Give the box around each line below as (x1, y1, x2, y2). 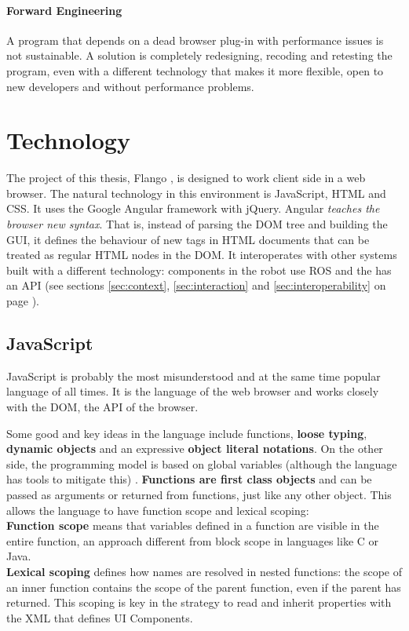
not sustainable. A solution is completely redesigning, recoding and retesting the (6, 47, 393, 64)
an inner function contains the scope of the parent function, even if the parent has (6, 578, 401, 595)
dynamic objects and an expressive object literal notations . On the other (6, 440, 383, 457)
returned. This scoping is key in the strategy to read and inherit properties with (6, 594, 392, 611)
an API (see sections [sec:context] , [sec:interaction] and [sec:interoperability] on (6, 277, 386, 294)
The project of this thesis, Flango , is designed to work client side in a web (6, 170, 366, 186)
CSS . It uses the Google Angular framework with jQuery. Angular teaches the (6, 200, 380, 217)
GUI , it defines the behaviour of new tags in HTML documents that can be (6, 231, 370, 247)
